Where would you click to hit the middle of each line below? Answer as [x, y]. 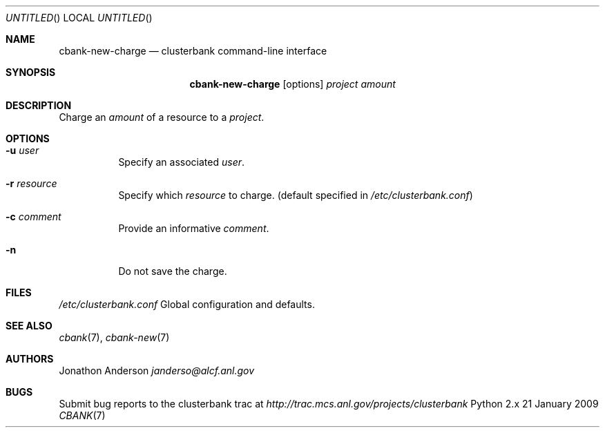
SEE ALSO [29, 326]
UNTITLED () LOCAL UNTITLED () [79, 18]
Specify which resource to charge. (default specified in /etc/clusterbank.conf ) [296, 195]
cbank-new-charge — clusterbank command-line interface [193, 51]
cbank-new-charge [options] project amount [292, 84]
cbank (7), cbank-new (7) [114, 337]
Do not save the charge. [173, 271]
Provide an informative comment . [194, 228]
